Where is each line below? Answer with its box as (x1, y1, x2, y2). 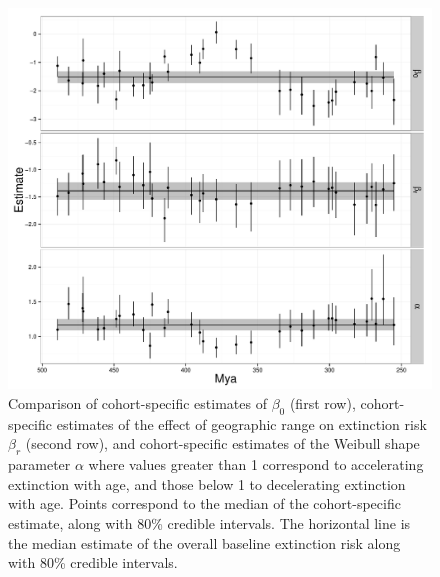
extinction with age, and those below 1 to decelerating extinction (8, 473, 406, 494)
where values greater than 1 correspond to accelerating (88, 454, 424, 475)
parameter (8, 454, 71, 475)
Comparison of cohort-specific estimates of (8, 392, 267, 413)
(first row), (289, 392, 356, 413)
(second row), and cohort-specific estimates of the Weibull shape (25, 433, 420, 454)
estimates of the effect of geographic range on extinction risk (56, 413, 427, 434)
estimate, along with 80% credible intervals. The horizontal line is (8, 512, 411, 533)
